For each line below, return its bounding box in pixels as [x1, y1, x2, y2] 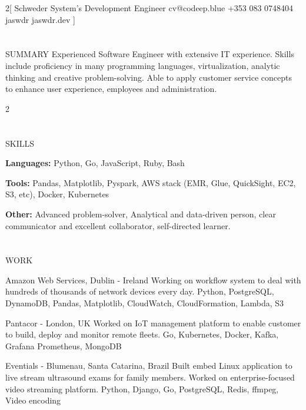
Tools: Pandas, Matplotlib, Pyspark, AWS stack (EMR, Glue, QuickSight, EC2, [5, 176, 296, 189]
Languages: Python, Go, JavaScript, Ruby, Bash [5, 157, 185, 169]
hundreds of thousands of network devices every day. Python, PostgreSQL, [5, 285, 274, 297]
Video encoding [5, 394, 61, 406]
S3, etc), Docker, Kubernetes [5, 188, 109, 200]
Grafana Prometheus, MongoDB [5, 339, 122, 352]
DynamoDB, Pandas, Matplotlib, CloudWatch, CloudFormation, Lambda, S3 [5, 297, 284, 309]
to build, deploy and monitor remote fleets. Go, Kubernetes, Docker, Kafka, [5, 328, 279, 340]
